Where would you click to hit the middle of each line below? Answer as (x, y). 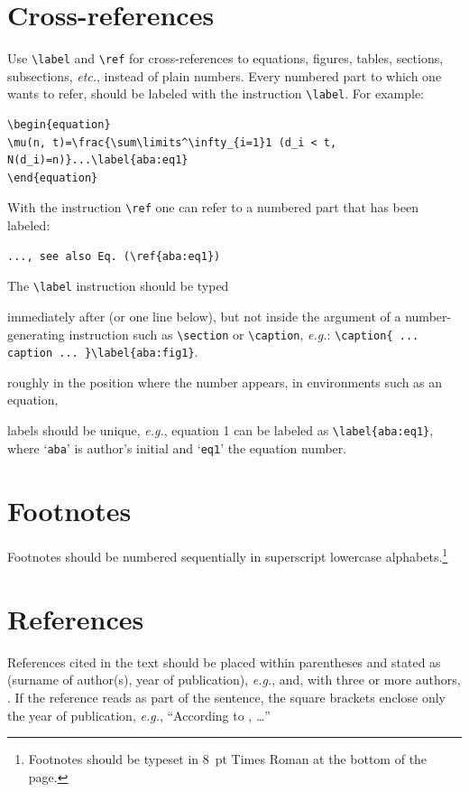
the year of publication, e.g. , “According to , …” (139, 715)
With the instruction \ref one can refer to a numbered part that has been (213, 207)
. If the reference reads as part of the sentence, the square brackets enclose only (226, 697)
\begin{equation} (59, 125)
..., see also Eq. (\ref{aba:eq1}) (114, 256)
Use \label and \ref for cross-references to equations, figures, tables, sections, (225, 58)
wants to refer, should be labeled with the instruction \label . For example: (216, 93)
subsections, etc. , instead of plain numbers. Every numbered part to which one (225, 75)
